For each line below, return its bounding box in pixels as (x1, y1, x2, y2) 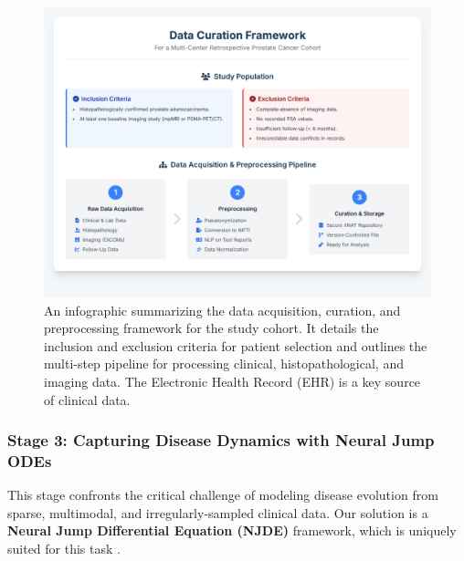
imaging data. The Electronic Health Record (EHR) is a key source (44, 371, 421, 390)
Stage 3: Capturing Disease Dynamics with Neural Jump (7, 429, 435, 452)
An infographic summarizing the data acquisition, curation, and (44, 300, 401, 319)
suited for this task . (7, 539, 121, 558)
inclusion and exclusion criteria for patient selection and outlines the (44, 336, 427, 355)
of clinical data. (44, 390, 131, 409)
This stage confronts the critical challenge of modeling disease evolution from (7, 485, 438, 504)
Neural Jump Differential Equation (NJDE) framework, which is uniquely (7, 521, 457, 540)
